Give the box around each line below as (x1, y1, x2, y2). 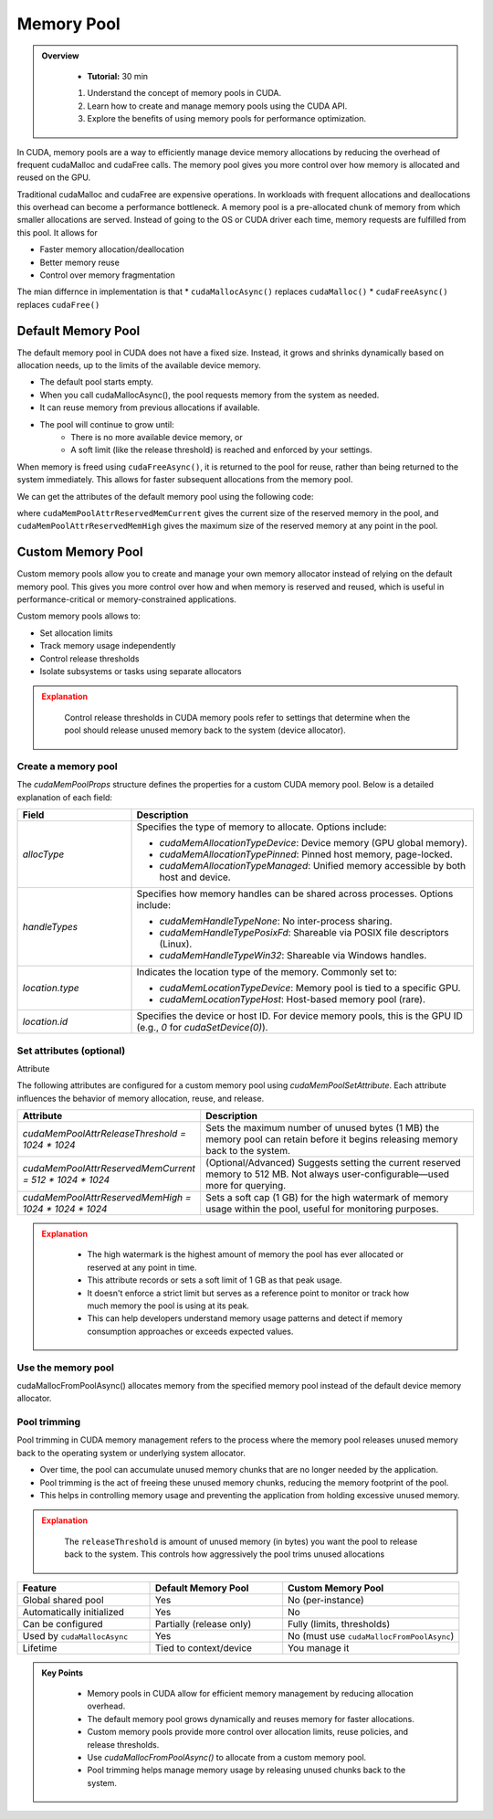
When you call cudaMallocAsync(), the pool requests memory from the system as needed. (39, 389, 380, 400)
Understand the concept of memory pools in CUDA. (87, 88, 282, 99)
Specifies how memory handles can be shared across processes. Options (136, 887, 454, 900)
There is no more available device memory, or (70, 432, 244, 443)
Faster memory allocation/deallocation (39, 244, 184, 255)
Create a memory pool (16, 759, 118, 772)
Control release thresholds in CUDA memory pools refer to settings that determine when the (64, 712, 411, 723)
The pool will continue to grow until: (39, 418, 174, 429)
